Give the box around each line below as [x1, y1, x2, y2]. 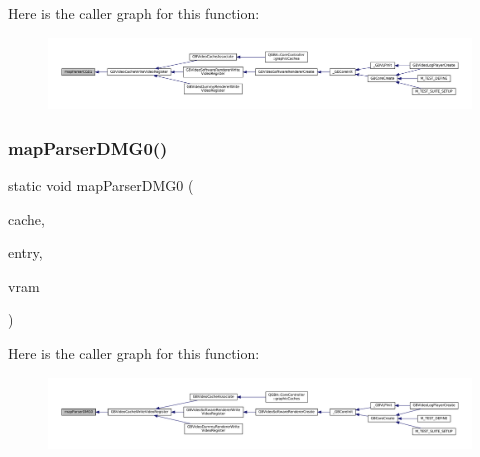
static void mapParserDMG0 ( [8, 175, 194, 196]
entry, [8, 242, 43, 263]
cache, [8, 208, 45, 229]
